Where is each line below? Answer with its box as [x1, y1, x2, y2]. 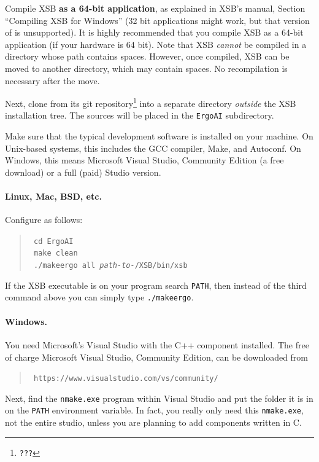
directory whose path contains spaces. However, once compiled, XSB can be [5, 50, 290, 63]
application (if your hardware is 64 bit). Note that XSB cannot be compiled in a [5, 37, 307, 50]
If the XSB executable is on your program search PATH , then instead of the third [5, 278, 307, 291]
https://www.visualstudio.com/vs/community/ [33, 374, 218, 383]
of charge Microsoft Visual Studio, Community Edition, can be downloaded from [5, 350, 309, 363]
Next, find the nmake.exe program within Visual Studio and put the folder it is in [5, 391, 313, 404]
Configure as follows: [5, 213, 83, 226]
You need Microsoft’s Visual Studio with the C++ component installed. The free [5, 338, 309, 351]
